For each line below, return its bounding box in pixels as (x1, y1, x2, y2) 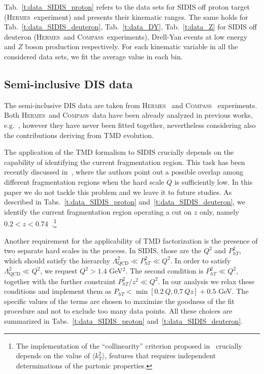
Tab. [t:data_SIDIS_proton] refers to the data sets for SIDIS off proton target (4, 2, 250, 12)
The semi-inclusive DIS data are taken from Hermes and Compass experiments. (4, 99, 257, 110)
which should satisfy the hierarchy (4, 255, 110, 265)
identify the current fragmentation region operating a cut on (4, 206, 192, 217)
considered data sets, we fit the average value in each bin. (4, 51, 183, 61)
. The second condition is (125, 265, 204, 276)
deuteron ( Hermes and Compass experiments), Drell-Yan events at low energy (4, 31, 248, 42)
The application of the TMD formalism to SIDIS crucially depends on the (4, 147, 234, 157)
